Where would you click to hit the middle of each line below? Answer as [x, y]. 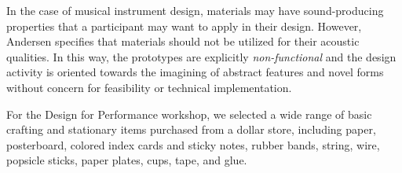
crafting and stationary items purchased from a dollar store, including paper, [191, 129]
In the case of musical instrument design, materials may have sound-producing [195, 10]
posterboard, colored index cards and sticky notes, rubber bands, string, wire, [193, 144]
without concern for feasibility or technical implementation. [149, 87]
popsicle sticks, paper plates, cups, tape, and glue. [127, 160]
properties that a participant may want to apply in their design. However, [184, 26]
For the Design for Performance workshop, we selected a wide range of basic [189, 114]
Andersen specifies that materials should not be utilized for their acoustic [183, 41]
